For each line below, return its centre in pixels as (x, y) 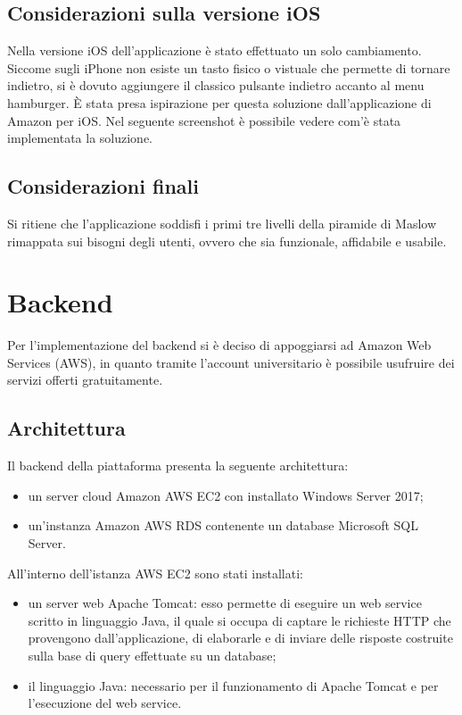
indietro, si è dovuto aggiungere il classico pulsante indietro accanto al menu (216, 85)
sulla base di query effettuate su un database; (152, 656)
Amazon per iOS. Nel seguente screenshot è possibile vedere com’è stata (204, 120)
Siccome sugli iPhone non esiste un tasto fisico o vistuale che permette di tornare (229, 67)
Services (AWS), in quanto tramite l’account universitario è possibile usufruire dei (231, 362)
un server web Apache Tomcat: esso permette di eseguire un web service (225, 603)
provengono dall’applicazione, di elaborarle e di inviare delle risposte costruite (240, 638)
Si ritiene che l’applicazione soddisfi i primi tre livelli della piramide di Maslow (222, 223)
